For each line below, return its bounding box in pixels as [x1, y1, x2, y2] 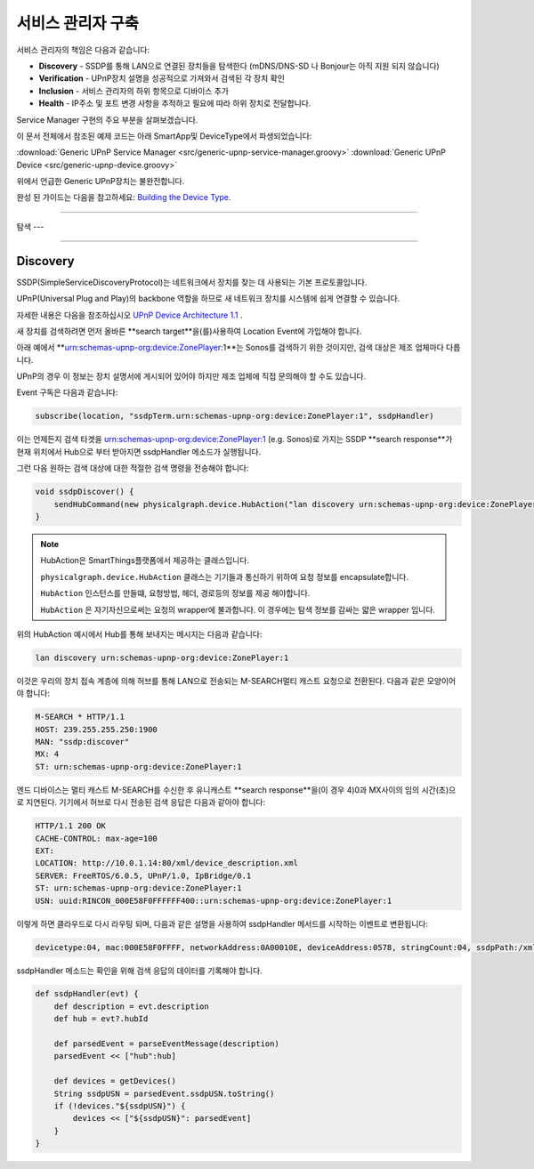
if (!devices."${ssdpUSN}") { [53, 1101, 186, 1111]
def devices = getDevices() [53, 1076, 177, 1086]
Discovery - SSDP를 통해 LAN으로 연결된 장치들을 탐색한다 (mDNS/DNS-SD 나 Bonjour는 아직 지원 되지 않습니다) [38, 60, 440, 71]
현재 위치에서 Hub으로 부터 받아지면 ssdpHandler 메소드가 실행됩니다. [16, 446, 262, 457]
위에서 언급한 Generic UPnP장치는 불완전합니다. [16, 176, 185, 187]
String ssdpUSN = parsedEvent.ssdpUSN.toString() [53, 1088, 275, 1099]
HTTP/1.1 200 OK [35, 821, 107, 831]
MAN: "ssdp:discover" [35, 737, 130, 747]
